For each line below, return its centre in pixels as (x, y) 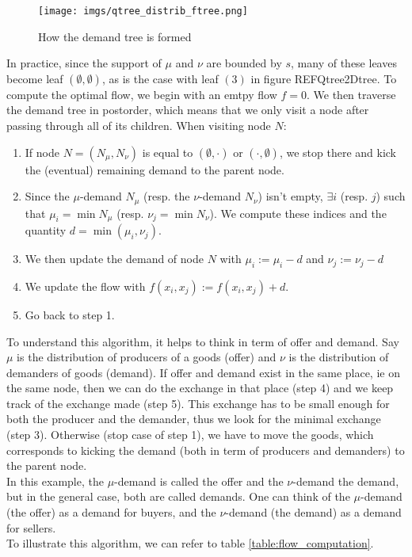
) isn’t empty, (290, 196)
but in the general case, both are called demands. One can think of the (178, 496)
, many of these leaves (344, 63)
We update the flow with (85, 286)
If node (42, 152)
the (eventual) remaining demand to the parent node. (154, 169)
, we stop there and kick (338, 152)
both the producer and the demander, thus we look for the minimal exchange (194, 419)
